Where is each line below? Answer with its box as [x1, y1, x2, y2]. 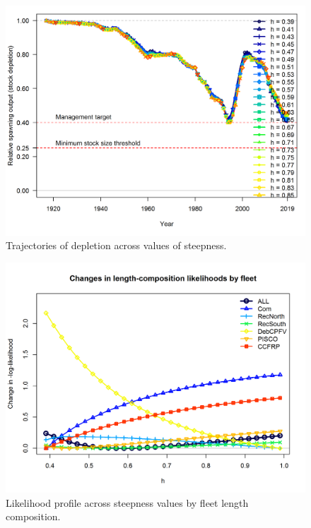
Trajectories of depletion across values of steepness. [6, 238, 227, 253]
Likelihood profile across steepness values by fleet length [6, 495, 249, 510]
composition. [6, 509, 61, 524]
